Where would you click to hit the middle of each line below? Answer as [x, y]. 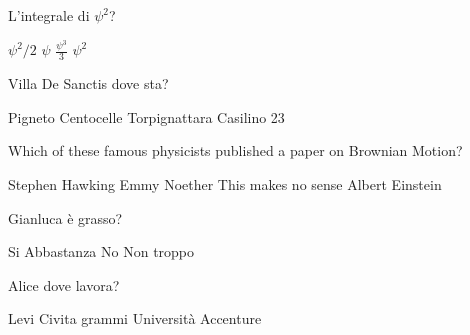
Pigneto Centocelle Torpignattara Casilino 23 [146, 116]
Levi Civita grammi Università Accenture [135, 318]
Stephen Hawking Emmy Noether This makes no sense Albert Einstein [225, 184]
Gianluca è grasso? [65, 217]
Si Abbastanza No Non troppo [101, 251]
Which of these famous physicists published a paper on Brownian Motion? [235, 150]
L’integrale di [49, 15]
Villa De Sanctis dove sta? [88, 83]
